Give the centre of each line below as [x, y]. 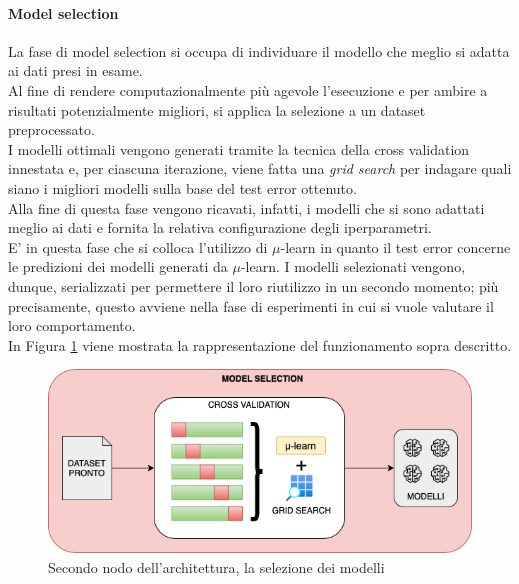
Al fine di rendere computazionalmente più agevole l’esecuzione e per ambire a [248, 89]
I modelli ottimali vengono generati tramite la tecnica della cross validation [239, 148]
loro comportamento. [72, 325]
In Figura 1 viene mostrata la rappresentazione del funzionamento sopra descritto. [260, 344]
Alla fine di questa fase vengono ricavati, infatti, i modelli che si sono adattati [246, 207]
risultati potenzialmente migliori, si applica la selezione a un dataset [217, 109]
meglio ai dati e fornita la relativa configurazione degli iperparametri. [220, 227]
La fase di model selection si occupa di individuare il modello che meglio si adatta [259, 50]
